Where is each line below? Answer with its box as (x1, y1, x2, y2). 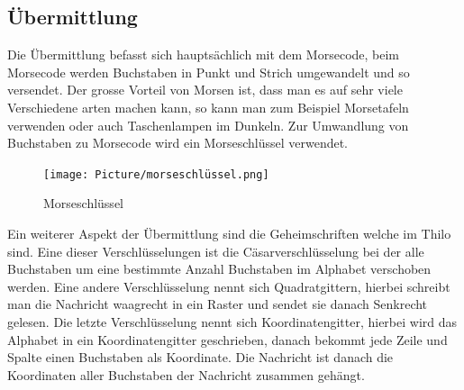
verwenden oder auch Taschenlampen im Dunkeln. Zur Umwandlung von (7, 115, 409, 134)
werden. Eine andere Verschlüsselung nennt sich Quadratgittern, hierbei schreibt (7, 277, 450, 295)
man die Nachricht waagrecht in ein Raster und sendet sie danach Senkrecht (7, 295, 428, 313)
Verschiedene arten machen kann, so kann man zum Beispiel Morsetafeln (7, 97, 409, 116)
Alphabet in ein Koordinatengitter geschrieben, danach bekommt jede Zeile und (7, 330, 448, 349)
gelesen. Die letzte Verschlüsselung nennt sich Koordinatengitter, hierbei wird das (7, 312, 458, 331)
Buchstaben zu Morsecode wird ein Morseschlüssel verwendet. (7, 133, 348, 152)
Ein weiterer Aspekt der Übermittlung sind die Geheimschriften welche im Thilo (7, 224, 451, 243)
